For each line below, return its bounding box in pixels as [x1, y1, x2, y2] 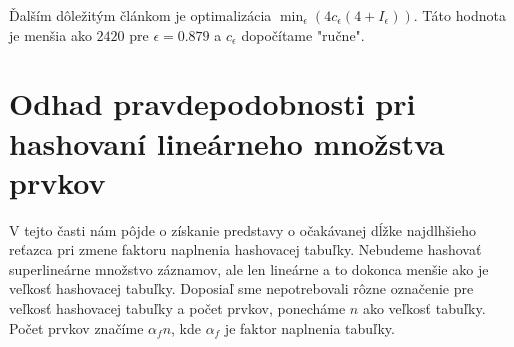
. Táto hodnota [413, 5, 506, 25]
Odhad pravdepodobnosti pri [9, 83, 416, 124]
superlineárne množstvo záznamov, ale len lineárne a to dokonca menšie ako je [9, 258, 489, 279]
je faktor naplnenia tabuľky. [224, 317, 395, 338]
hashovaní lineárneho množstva [9, 122, 445, 163]
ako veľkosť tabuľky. [362, 298, 486, 319]
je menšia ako [9, 24, 92, 45]
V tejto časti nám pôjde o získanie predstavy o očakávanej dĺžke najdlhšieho [9, 219, 477, 240]
